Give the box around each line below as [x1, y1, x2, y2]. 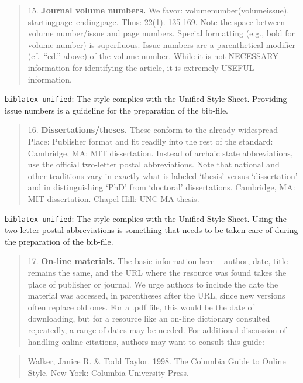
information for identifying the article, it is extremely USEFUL [27, 61, 254, 73]
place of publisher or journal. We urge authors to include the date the [27, 278, 278, 290]
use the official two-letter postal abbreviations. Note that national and [27, 158, 280, 170]
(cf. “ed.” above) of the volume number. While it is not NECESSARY [27, 50, 278, 62]
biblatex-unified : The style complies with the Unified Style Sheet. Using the [5, 212, 287, 224]
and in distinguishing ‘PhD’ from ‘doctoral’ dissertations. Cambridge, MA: [27, 181, 295, 193]
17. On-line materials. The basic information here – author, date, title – [27, 255, 295, 267]
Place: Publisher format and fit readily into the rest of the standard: [27, 135, 273, 147]
